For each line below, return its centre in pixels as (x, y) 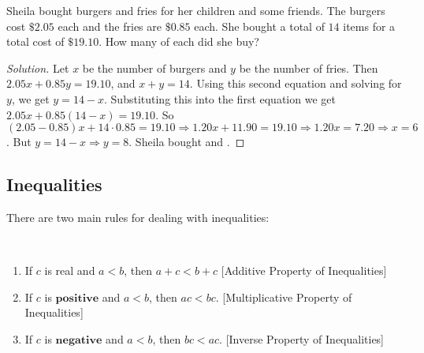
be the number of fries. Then (309, 68)
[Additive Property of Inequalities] (304, 270)
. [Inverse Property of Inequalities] (302, 338)
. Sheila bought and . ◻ (187, 142)
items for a (369, 26)
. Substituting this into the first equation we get (220, 98)
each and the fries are (110, 26)
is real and (70, 270)
